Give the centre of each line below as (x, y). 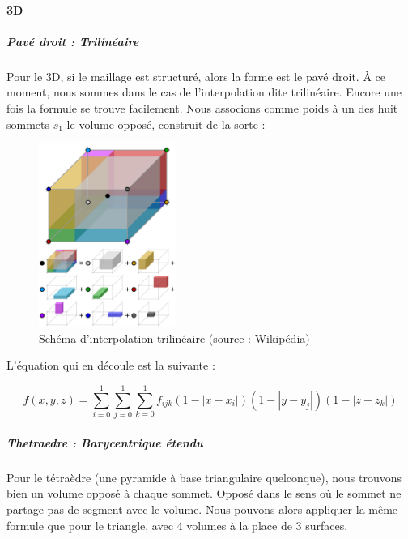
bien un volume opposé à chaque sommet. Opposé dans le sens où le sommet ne (204, 493)
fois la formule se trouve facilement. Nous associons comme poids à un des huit (202, 107)
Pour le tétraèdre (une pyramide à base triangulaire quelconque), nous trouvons (204, 477)
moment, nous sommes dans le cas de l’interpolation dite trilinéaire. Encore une (204, 92)
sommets (28, 124)
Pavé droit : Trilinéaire (73, 41)
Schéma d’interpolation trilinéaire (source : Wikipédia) (174, 338)
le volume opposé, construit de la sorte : (166, 124)
